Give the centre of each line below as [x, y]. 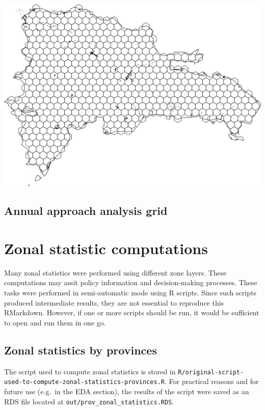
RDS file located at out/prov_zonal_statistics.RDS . [89, 401]
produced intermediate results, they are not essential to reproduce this [114, 302]
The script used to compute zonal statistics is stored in [90, 371]
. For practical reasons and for [212, 381]
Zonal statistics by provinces [81, 350]
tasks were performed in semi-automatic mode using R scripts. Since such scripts [130, 293]
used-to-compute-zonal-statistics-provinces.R [84, 382]
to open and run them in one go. [55, 322]
